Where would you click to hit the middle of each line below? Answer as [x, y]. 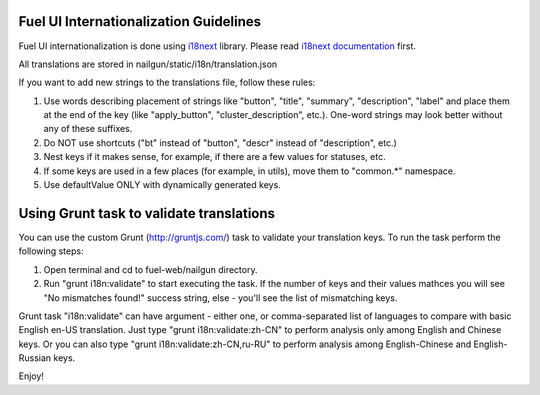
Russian [35, 358]
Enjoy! [31, 376]
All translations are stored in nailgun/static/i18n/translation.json [148, 64]
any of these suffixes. [88, 129]
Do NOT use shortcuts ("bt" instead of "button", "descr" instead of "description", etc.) [220, 142]
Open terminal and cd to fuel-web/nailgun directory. [150, 269]
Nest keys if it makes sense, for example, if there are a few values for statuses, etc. [214, 157]
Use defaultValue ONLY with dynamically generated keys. [162, 185]
